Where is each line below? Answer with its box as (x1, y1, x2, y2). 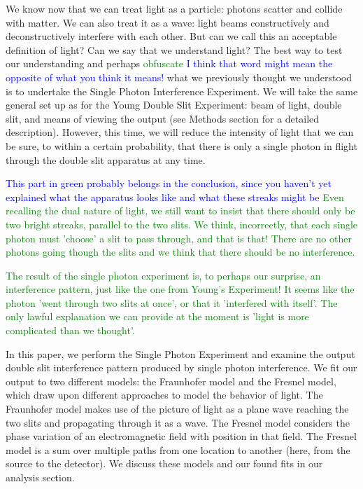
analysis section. (6, 470, 75, 484)
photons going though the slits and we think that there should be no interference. (6, 245, 355, 259)
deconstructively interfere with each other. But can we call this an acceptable (6, 29, 337, 43)
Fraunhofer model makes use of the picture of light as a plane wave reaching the (6, 401, 349, 416)
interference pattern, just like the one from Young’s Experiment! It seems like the (6, 282, 355, 296)
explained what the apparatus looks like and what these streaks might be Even (6, 189, 344, 204)
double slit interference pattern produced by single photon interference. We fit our (6, 360, 357, 375)
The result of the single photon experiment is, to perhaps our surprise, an (6, 268, 321, 282)
